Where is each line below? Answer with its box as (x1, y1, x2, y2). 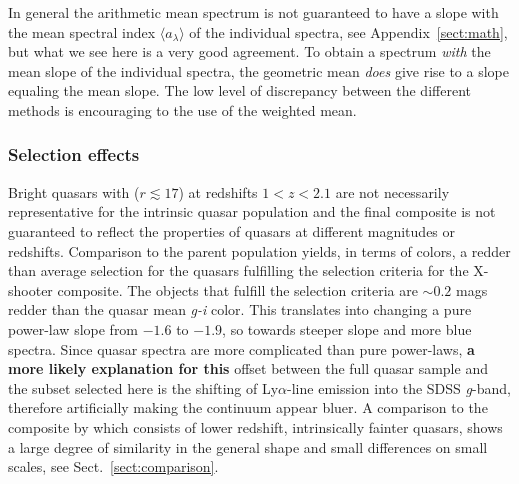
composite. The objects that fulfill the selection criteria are (57, 279, 418, 300)
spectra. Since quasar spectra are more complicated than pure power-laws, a (8, 338, 475, 359)
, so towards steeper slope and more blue (222, 318, 472, 339)
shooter (8, 279, 53, 300)
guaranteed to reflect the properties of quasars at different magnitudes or (8, 220, 456, 241)
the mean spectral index (8, 21, 156, 42)
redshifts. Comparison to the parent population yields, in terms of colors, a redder (8, 240, 511, 261)
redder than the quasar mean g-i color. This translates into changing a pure (8, 299, 472, 320)
